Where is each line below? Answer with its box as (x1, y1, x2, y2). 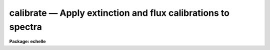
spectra (9, 21, 42, 32)
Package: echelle (9, 39, 46, 45)
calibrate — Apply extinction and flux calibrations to (9, 7, 230, 18)
